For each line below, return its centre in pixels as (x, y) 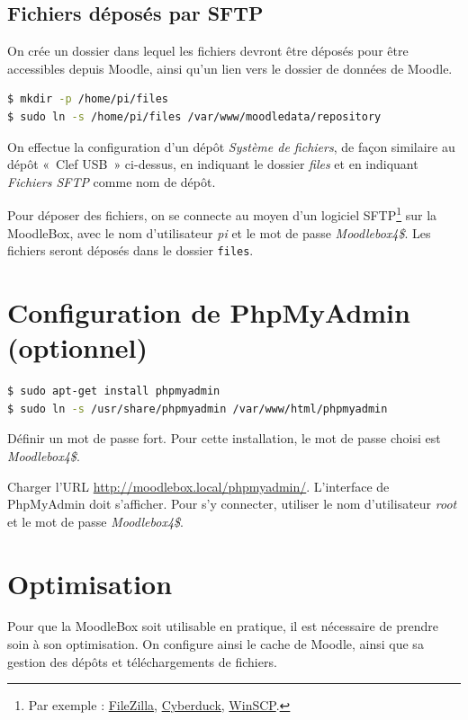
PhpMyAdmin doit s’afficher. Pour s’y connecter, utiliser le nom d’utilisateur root (232, 504)
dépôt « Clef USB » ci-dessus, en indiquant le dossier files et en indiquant (213, 164)
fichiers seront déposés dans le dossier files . (130, 250)
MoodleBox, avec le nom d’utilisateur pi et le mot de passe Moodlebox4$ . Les (219, 232)
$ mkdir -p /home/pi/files (88, 99)
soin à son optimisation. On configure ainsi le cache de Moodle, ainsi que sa (216, 644)
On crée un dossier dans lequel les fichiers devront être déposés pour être (208, 51)
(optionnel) (78, 347)
